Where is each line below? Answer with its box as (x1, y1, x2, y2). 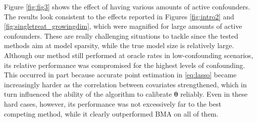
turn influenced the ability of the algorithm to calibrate (4, 89, 172, 99)
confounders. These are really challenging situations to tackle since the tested (4, 30, 239, 41)
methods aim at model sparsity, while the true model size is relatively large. (4, 40, 234, 51)
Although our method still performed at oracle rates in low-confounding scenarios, (4, 50, 254, 60)
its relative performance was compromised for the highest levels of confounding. (4, 60, 245, 70)
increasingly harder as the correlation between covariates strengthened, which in (4, 79, 247, 89)
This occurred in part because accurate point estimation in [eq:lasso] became (4, 69, 237, 80)
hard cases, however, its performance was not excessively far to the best (4, 98, 221, 109)
